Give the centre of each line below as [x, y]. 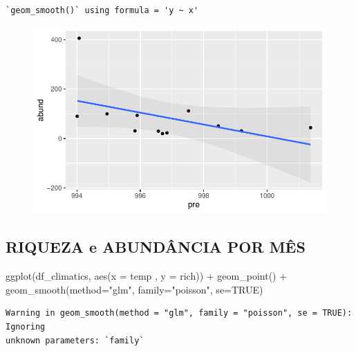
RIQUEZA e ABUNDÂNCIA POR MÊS [156, 247]
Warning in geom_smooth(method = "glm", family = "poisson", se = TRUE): [179, 313]
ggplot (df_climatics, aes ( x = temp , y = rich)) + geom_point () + [147, 276]
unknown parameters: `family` [75, 340]
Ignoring [26, 326]
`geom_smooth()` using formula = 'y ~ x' [102, 10]
